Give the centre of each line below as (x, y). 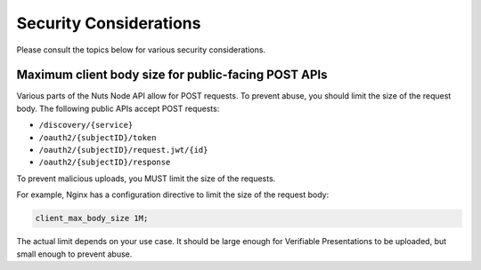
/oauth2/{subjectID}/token (98, 137)
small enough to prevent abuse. (74, 254)
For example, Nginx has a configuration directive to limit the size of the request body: (173, 195)
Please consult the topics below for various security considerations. (141, 50)
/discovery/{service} (86, 125)
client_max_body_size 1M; (92, 218)
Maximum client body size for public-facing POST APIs (172, 75)
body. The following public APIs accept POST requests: (118, 108)
